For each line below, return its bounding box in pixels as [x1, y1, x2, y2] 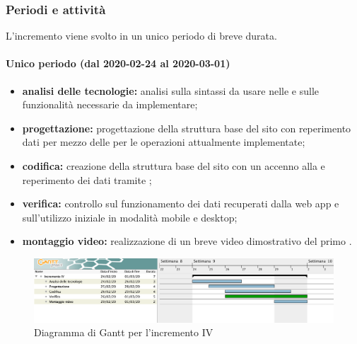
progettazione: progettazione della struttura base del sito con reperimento [22, 120, 351, 135]
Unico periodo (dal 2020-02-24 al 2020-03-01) [6, 56, 230, 71]
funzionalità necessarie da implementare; [22, 97, 198, 112]
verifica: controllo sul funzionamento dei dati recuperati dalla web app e [22, 196, 339, 211]
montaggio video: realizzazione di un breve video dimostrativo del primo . [22, 234, 352, 248]
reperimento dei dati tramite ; [22, 172, 152, 187]
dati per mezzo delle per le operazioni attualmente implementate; [22, 134, 305, 149]
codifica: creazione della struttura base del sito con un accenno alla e [22, 158, 325, 173]
